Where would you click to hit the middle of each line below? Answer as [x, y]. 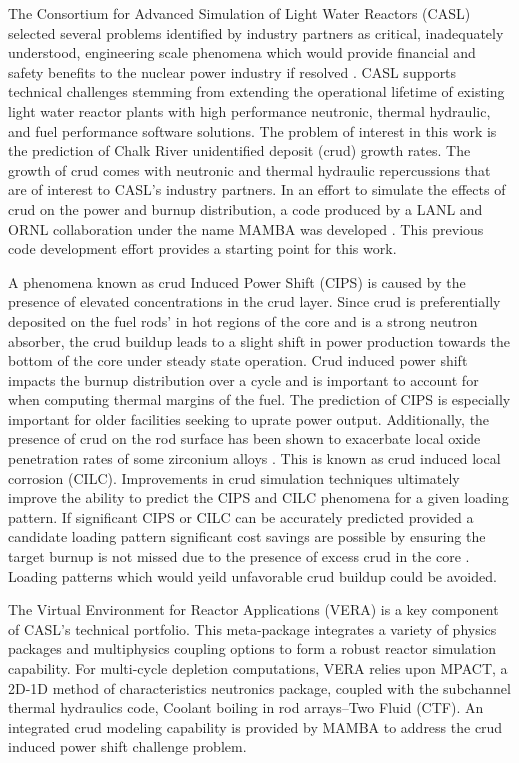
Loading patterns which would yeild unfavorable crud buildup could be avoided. [252, 575]
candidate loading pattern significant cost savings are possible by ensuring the [247, 536]
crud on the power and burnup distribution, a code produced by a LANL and [245, 208]
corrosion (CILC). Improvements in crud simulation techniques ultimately [234, 477]
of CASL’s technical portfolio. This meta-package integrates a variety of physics [252, 628]
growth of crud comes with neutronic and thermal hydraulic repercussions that [249, 169]
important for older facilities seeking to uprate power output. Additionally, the [249, 418]
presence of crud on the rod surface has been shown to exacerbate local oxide [244, 438]
